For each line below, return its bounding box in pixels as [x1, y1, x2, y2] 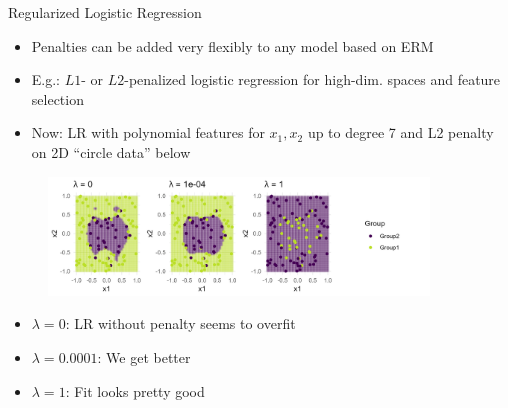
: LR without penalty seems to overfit [65, 313, 296, 334]
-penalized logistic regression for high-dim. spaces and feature [124, 69, 501, 90]
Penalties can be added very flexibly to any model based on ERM [31, 35, 434, 56]
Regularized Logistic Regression [8, 2, 202, 22]
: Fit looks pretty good [65, 380, 205, 401]
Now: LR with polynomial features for [31, 122, 265, 143]
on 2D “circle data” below [31, 141, 191, 162]
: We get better [97, 346, 191, 367]
